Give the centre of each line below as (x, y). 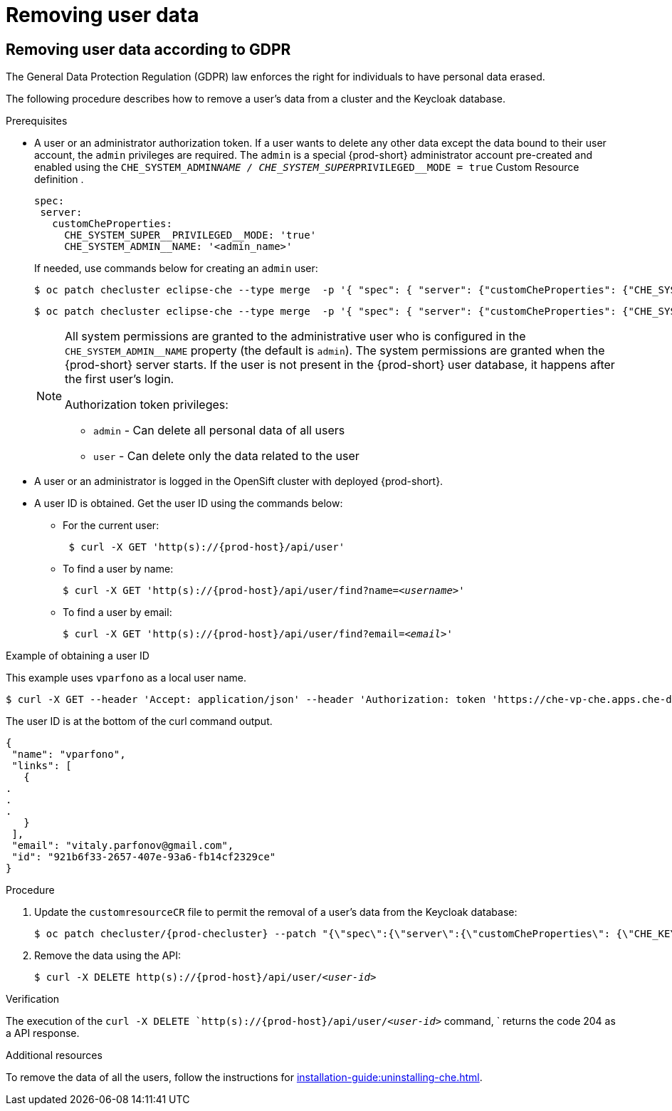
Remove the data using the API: (108, 956)
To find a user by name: (118, 569)
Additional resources (54, 1055)
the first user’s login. (120, 379)
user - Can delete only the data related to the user (226, 456)
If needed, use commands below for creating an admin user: (176, 268)
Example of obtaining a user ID (78, 656)
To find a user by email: (117, 612)
